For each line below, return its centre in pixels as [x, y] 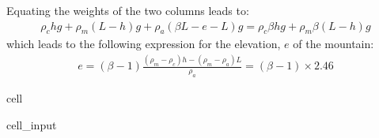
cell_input [32, 124]
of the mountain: [334, 44]
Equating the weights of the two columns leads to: [128, 10]
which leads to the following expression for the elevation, [144, 44]
